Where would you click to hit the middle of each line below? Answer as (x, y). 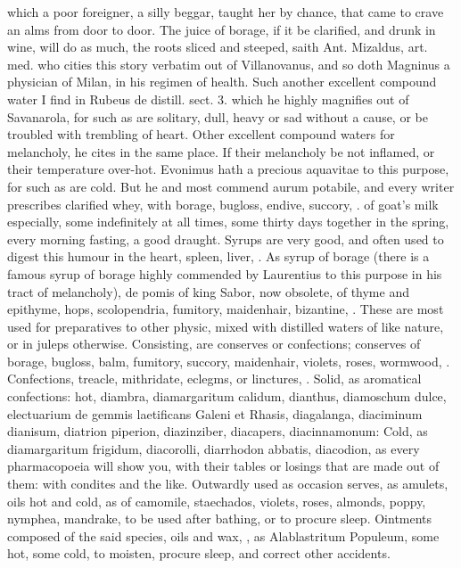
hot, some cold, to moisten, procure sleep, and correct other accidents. (199, 553)
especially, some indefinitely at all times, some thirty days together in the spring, (228, 222)
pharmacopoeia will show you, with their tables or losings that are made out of (223, 466)
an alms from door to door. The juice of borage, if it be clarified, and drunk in (222, 29)
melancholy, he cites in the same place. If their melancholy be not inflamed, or (221, 151)
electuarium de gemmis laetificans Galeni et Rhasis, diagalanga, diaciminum (215, 413)
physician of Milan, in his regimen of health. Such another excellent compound (222, 82)
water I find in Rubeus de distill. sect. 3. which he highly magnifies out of (208, 99)
